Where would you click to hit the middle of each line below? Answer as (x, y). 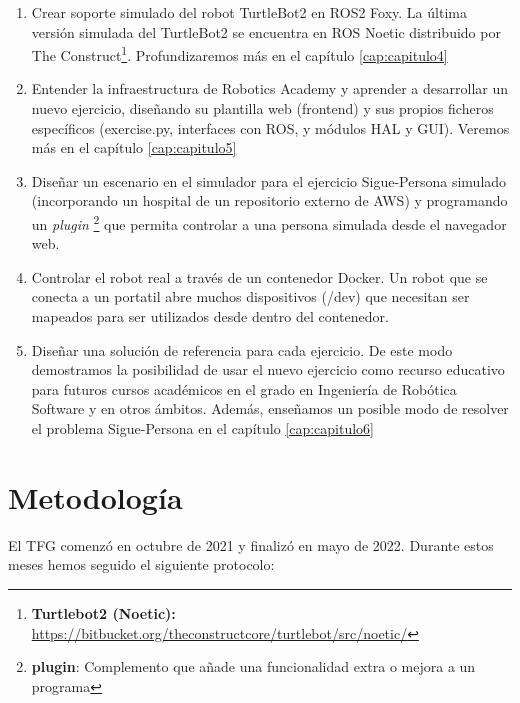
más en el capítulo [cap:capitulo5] (134, 147)
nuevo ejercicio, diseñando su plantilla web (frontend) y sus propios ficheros (262, 108)
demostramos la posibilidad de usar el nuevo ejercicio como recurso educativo (268, 369)
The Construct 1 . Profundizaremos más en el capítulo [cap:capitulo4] (239, 53)
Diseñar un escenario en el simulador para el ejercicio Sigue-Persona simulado (269, 180)
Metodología (95, 496)
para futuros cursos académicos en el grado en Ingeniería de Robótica (244, 388)
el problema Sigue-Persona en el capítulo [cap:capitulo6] (203, 428)
